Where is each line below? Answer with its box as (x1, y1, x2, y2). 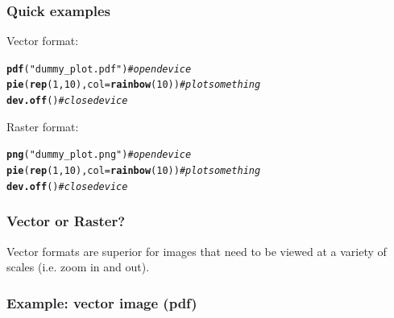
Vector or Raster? (6, 211, 126, 231)
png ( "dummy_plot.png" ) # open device (6, 149, 192, 161)
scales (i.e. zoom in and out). (6, 258, 150, 275)
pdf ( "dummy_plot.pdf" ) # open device (6, 63, 192, 75)
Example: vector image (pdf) (6, 292, 197, 312)
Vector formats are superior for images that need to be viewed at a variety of (6, 242, 387, 259)
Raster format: (6, 118, 79, 134)
